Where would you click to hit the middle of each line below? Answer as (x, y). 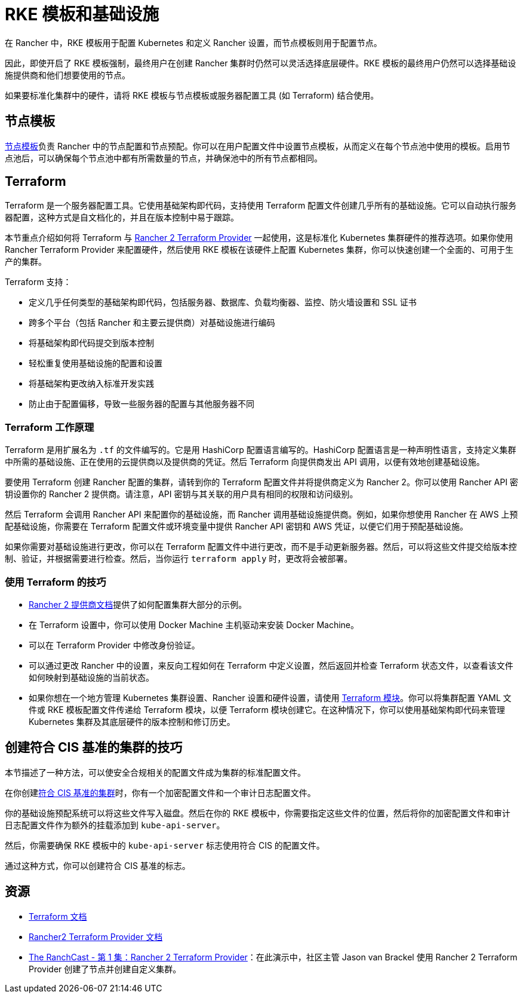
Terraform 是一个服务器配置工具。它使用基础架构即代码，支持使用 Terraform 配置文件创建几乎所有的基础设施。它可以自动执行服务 (261, 206)
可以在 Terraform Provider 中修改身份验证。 (114, 645)
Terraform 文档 (58, 916)
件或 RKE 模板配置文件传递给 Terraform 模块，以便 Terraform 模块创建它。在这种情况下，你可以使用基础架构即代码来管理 (267, 709)
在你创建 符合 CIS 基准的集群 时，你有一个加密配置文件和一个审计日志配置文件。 (160, 792)
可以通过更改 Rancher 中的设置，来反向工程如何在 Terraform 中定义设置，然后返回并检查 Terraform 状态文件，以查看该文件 (271, 665)
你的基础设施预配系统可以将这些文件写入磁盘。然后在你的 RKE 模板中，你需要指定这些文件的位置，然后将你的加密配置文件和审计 (258, 813)
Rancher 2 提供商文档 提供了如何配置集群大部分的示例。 (138, 604)
